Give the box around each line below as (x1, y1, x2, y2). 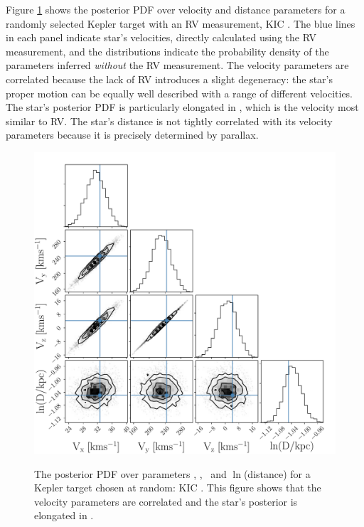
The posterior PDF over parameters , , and (34, 466, 227, 481)
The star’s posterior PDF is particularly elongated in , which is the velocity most (6, 100, 359, 115)
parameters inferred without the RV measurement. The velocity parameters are (6, 58, 349, 73)
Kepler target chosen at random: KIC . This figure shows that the (34, 480, 321, 495)
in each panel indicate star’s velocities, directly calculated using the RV (6, 30, 316, 45)
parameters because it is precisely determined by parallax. (6, 127, 259, 142)
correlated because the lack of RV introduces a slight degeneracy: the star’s (6, 71, 333, 86)
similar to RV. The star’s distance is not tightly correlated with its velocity (6, 113, 333, 128)
